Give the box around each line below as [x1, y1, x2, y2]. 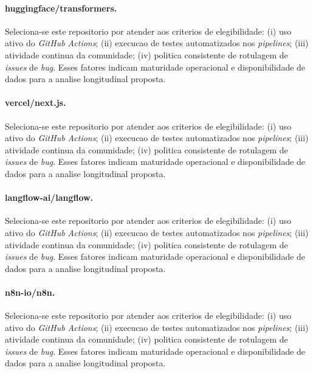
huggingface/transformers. [5, 1, 117, 14]
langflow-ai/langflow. [5, 191, 94, 204]
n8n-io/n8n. [5, 285, 55, 298]
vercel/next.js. [5, 96, 66, 109]
